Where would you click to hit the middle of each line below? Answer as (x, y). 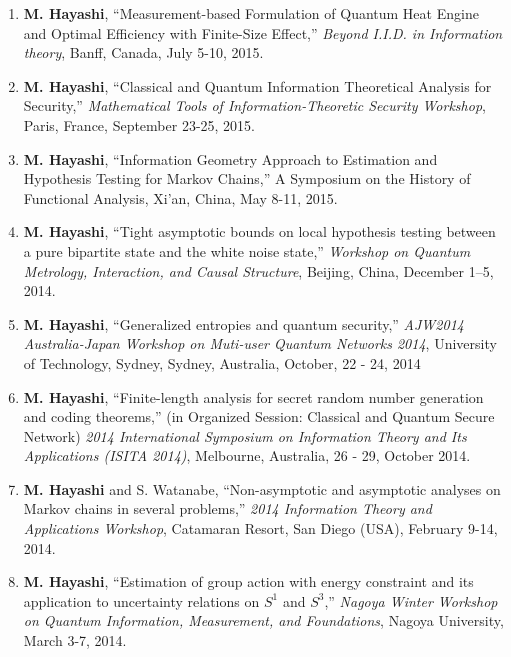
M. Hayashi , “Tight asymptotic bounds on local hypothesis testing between (259, 231)
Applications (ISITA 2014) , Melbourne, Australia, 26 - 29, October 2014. (247, 455)
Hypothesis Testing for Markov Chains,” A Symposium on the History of (247, 178)
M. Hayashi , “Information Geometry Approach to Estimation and (230, 158)
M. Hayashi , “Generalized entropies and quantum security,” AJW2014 (243, 323)
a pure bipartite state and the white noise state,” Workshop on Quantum (247, 250)
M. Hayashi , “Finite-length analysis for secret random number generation (253, 396)
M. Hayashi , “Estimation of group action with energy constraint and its (248, 581)
